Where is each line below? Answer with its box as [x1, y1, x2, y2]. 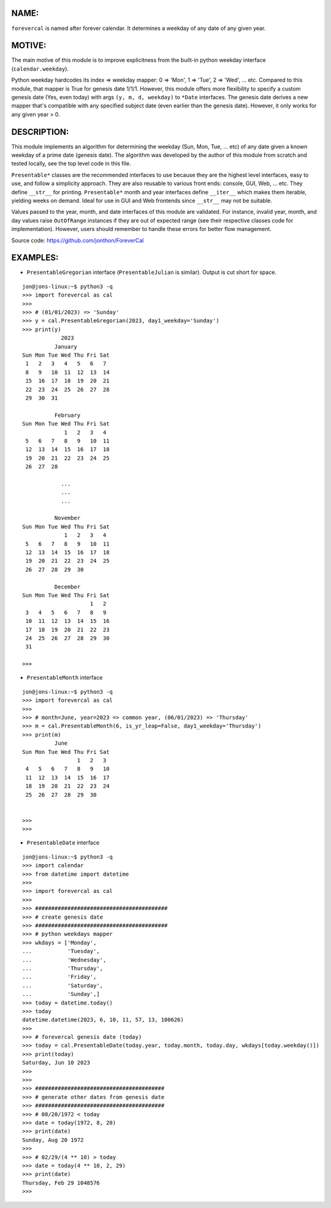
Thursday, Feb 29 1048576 [22, 1179, 101, 1186]
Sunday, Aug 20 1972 [22, 1136, 84, 1143]
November [54, 515, 81, 522]
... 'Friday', [22, 973, 97, 981]
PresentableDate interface [26, 839, 100, 846]
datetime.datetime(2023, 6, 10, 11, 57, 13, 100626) [22, 1016, 184, 1024]
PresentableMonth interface [26, 674, 103, 682]
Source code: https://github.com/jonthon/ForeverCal [11, 237, 144, 244]
